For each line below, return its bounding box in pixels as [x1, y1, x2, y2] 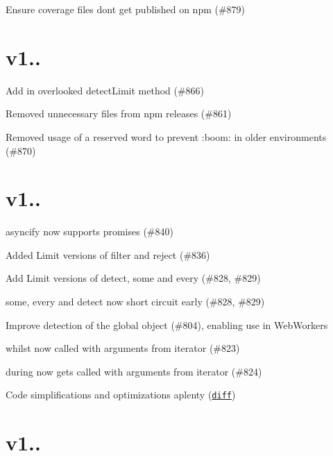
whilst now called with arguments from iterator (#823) [6, 341, 240, 355]
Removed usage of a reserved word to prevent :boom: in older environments [6, 129, 327, 144]
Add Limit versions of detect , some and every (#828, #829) [6, 271, 261, 285]
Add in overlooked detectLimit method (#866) [6, 83, 205, 97]
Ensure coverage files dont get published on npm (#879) [6, 2, 246, 16]
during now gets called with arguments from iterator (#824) [6, 364, 262, 378]
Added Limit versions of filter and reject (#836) [6, 247, 210, 262]
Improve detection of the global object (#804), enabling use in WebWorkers [6, 317, 328, 332]
